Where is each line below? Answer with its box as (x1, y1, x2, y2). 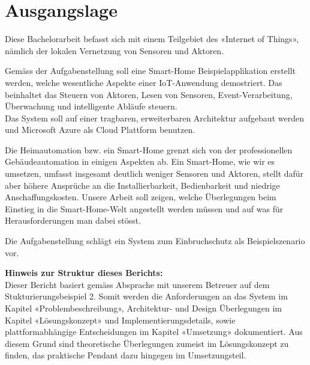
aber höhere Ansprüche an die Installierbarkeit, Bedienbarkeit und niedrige (5, 179, 280, 191)
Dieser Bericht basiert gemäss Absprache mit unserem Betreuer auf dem (5, 278, 270, 290)
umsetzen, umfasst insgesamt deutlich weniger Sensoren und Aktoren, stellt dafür (5, 167, 304, 180)
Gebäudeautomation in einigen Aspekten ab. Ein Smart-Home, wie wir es (5, 155, 275, 168)
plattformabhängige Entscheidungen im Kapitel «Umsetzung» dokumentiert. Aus (5, 325, 303, 338)
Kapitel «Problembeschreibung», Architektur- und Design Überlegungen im (5, 302, 282, 314)
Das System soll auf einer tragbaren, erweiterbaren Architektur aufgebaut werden (5, 111, 304, 124)
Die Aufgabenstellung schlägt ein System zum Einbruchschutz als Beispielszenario (5, 235, 305, 247)
